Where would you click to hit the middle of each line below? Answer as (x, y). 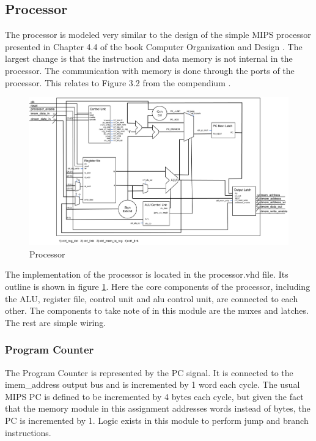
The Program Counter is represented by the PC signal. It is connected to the (149, 372)
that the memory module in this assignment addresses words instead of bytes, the (158, 408)
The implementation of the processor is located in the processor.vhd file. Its (147, 274)
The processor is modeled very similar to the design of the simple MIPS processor (158, 35)
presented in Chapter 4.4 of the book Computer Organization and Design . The (154, 46)
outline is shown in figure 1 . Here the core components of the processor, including (158, 286)
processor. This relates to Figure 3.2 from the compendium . (118, 82)
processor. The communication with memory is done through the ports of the (150, 70)
